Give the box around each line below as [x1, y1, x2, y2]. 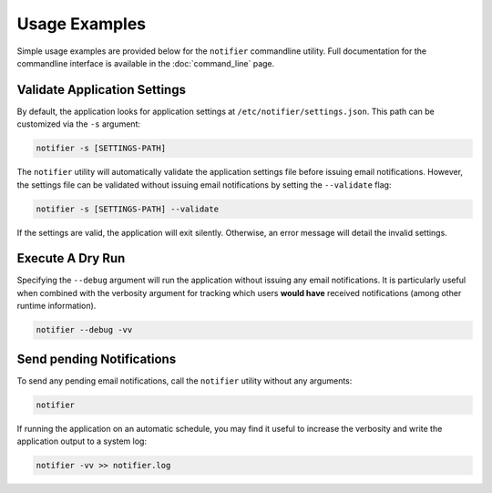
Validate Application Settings [16, 82, 187, 98]
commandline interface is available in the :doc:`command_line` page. [16, 57, 275, 68]
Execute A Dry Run [16, 251, 126, 266]
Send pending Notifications [16, 351, 177, 366]
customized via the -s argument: [16, 118, 141, 129]
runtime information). [16, 301, 97, 312]
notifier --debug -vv [36, 324, 133, 335]
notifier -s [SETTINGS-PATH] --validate [36, 203, 219, 214]
